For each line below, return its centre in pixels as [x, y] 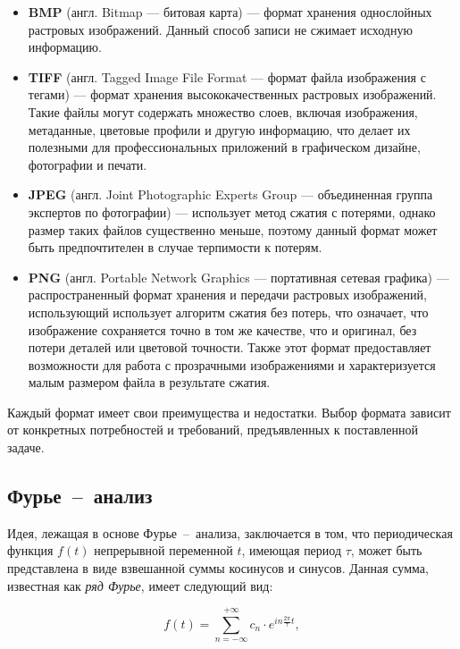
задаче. [26, 447]
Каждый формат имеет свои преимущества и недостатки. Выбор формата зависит [229, 412]
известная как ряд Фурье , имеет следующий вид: [140, 585]
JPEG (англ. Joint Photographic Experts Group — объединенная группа [230, 194]
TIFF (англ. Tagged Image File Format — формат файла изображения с [227, 76]
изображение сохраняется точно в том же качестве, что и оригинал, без [222, 329]
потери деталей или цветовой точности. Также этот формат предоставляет [230, 347]
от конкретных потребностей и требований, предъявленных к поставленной [213, 430]
